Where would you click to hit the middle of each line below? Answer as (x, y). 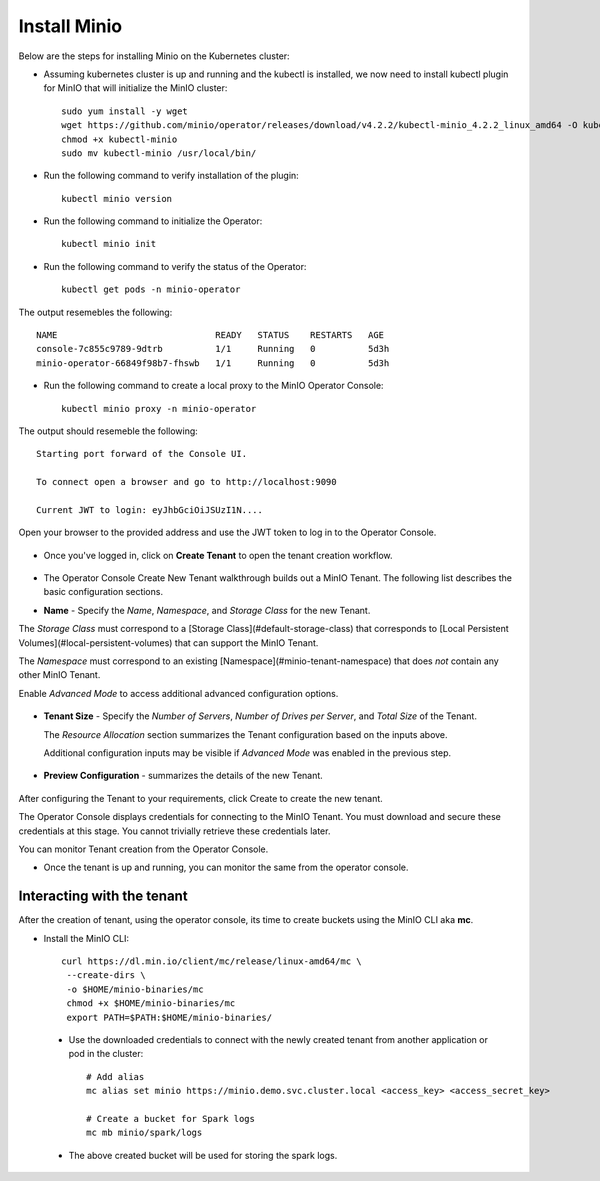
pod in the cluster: (106, 1054)
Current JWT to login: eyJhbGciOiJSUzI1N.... (150, 509)
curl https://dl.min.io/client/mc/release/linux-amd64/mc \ (211, 961)
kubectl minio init (109, 244)
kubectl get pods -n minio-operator (151, 289)
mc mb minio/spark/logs (144, 1133)
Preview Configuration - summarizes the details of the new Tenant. (183, 776)
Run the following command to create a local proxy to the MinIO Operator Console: (213, 386)
